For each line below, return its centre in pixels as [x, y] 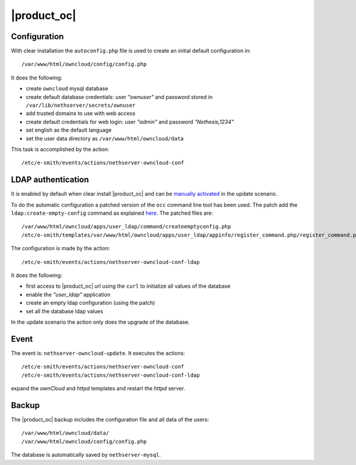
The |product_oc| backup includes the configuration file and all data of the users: [110, 419]
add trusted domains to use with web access [81, 113]
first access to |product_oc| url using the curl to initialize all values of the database [128, 286]
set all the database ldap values [64, 311]
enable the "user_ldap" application [68, 294]
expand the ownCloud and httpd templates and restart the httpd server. [98, 388]
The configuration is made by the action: [61, 249]
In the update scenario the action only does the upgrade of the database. [100, 322]
